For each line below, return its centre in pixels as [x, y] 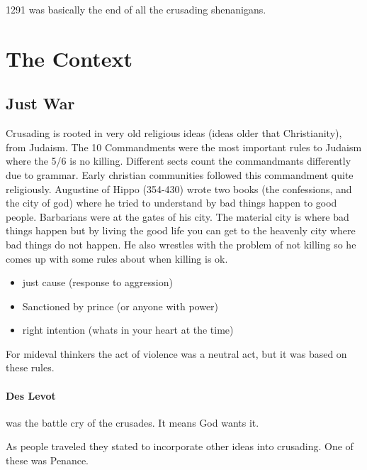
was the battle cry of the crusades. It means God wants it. [132, 422]
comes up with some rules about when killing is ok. [117, 258]
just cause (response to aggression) [97, 282]
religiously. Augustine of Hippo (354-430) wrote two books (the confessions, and [179, 188]
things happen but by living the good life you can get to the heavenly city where [181, 230]
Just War [40, 103]
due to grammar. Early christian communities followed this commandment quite [180, 174]
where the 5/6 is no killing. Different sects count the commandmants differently [179, 161]
